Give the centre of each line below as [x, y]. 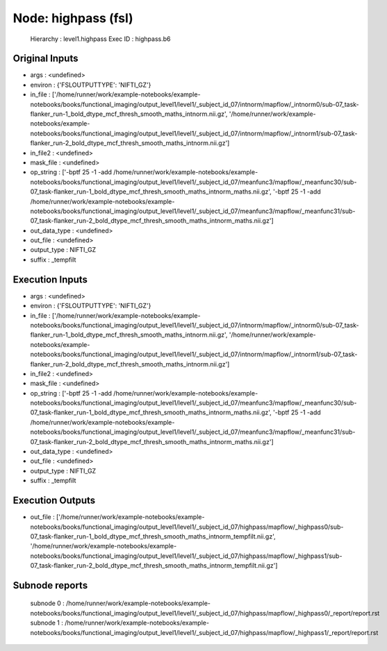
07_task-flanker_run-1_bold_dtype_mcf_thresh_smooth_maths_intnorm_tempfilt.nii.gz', [153, 536]
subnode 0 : [48, 603]
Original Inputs [46, 59]
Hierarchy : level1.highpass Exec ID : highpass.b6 [100, 39]
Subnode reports [50, 585]
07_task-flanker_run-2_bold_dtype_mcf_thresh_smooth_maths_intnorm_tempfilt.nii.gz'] [154, 566]
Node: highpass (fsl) [73, 18]
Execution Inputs [50, 279]
